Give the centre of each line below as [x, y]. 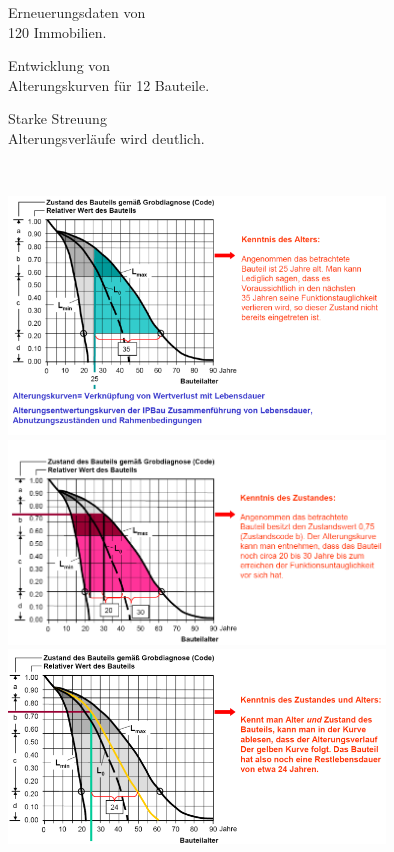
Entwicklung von [59, 65]
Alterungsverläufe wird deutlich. [106, 137]
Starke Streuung [57, 118]
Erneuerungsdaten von [77, 12]
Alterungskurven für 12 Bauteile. [109, 84]
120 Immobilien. [57, 31]
